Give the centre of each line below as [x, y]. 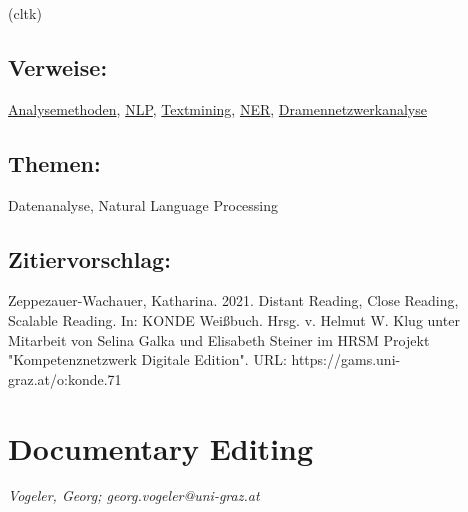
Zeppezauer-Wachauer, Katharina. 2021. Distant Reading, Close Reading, [233, 300]
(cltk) [25, 13]
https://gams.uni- [346, 359]
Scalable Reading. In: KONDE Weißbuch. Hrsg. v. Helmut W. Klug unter [234, 319]
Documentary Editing [161, 447]
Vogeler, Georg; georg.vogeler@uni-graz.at [134, 495]
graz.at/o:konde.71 [65, 378]
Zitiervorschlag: [89, 258]
